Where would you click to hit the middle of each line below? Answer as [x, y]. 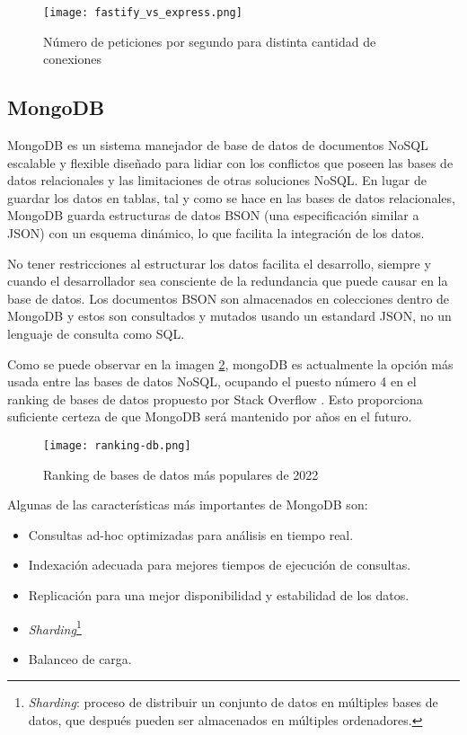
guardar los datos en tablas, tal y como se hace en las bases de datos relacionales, [231, 197]
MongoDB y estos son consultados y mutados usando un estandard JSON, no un [229, 316]
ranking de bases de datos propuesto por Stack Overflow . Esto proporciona [215, 398]
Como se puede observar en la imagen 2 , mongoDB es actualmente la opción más [230, 363]
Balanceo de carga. [80, 658]
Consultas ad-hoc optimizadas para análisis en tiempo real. [191, 534]
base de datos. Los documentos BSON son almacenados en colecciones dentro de [229, 298]
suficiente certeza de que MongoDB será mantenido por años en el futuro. [210, 416]
